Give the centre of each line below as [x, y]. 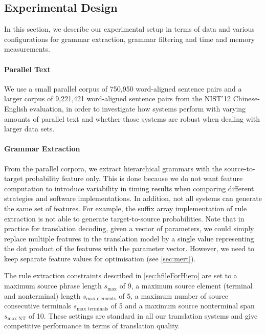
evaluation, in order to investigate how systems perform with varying [138, 108]
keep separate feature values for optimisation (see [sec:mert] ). [100, 258]
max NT [17, 319]
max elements [101, 299]
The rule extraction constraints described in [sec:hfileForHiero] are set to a [121, 275]
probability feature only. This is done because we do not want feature [134, 178]
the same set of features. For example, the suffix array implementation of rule [126, 208]
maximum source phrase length [53, 286]
